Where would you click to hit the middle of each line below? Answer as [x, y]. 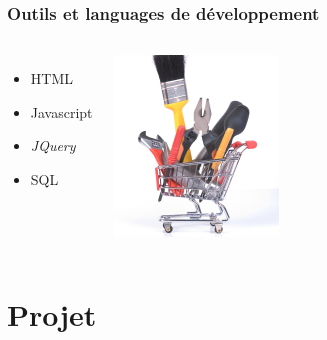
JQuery [53, 145]
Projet [52, 314]
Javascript [61, 111]
